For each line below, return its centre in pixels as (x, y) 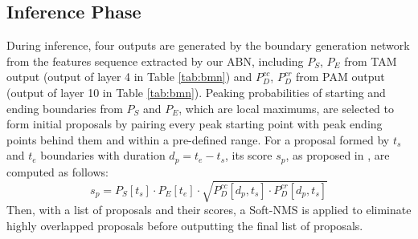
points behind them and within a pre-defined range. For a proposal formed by (198, 139)
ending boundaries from (65, 108)
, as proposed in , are (338, 155)
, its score (249, 155)
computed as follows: (57, 171)
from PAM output (340, 77)
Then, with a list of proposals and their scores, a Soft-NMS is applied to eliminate (209, 209)
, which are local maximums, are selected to (286, 108)
